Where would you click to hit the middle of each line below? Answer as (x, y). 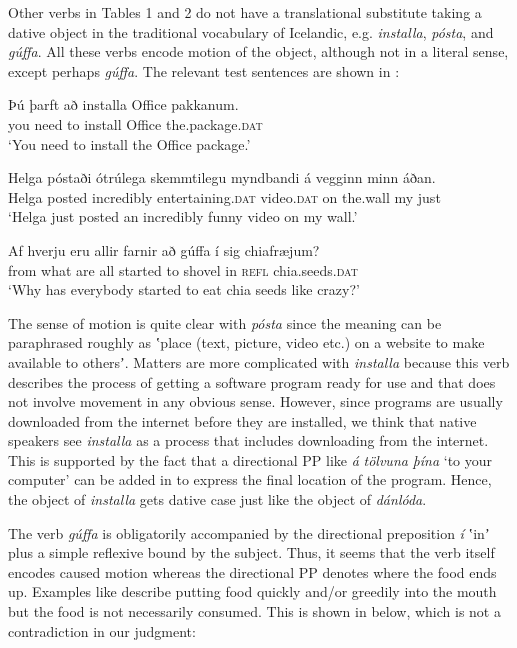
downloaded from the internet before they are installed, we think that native (242, 420)
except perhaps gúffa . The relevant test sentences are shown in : (204, 70)
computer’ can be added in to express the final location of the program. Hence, (250, 479)
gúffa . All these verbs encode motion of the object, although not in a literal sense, (258, 51)
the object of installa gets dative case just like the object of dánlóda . (217, 499)
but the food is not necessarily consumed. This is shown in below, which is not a (254, 611)
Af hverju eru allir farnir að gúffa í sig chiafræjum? (164, 249)
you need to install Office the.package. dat (135, 123)
